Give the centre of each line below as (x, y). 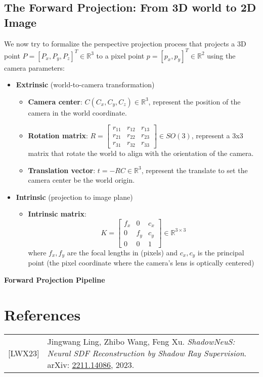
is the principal (221, 252)
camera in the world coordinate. (77, 112)
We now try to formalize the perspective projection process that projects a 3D (125, 43)
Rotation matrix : (58, 136)
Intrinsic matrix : (57, 214)
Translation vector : (62, 170)
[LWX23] (24, 353)
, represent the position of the (194, 101)
